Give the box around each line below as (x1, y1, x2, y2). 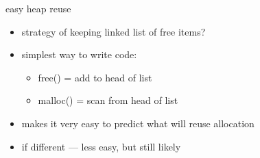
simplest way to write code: (21, 47, 137, 62)
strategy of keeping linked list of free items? (21, 24, 206, 38)
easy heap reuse (5, 1, 71, 15)
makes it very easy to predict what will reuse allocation (21, 116, 255, 130)
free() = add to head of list (38, 70, 152, 84)
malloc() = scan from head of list (38, 93, 178, 107)
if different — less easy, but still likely (21, 139, 181, 153)
